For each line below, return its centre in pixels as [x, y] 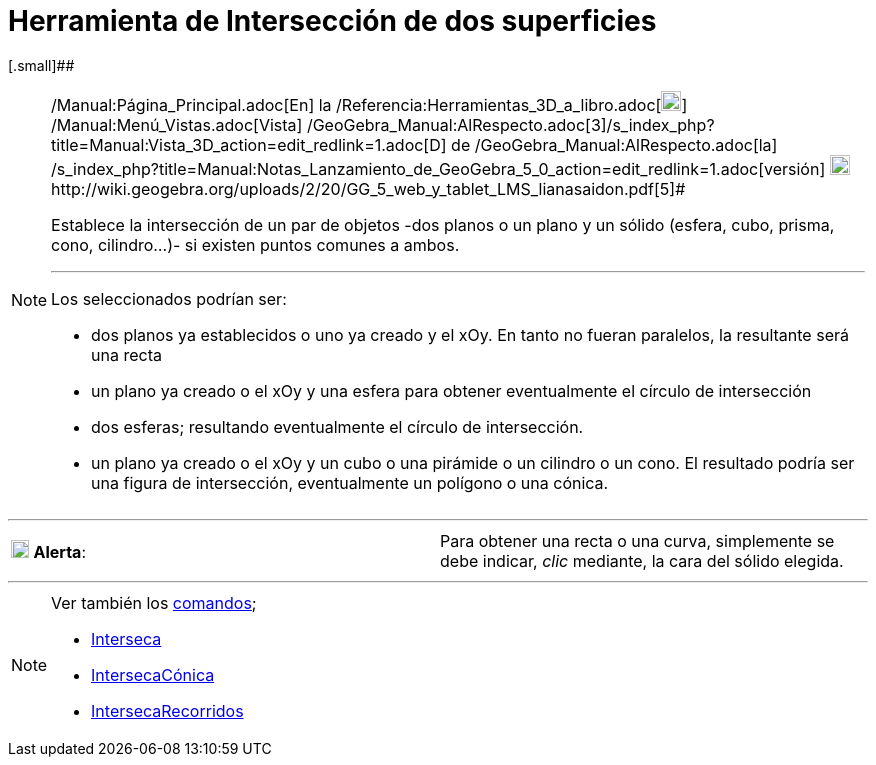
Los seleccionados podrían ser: [169, 298]
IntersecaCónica [153, 674]
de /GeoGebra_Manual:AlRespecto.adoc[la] [614, 144]
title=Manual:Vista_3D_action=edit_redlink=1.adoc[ [240, 144]
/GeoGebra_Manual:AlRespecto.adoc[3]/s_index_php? [510, 124]
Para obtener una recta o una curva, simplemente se [637, 540]
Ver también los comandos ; [154, 602]
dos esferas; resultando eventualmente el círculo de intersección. [337, 426]
